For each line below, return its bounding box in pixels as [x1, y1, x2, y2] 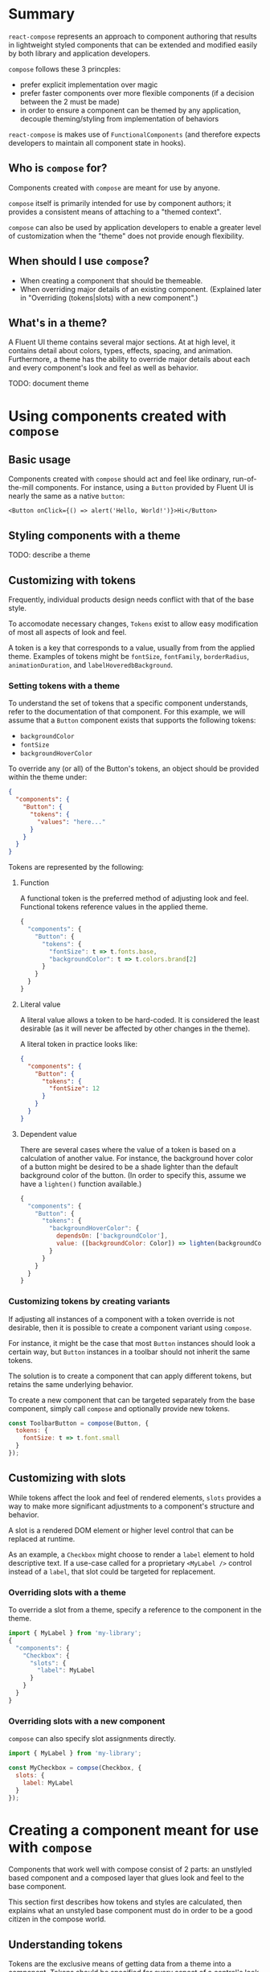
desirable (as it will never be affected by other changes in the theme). [19, 1023, 251, 1033]
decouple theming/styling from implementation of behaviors [19, 113, 219, 123]
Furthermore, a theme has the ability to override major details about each [8, 355, 251, 364]
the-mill [8, 483, 34, 492]
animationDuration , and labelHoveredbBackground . [8, 661, 174, 669]
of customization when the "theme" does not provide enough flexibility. [8, 231, 244, 241]
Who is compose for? [8, 162, 108, 175]
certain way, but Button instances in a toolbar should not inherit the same [8, 1347, 251, 1357]
